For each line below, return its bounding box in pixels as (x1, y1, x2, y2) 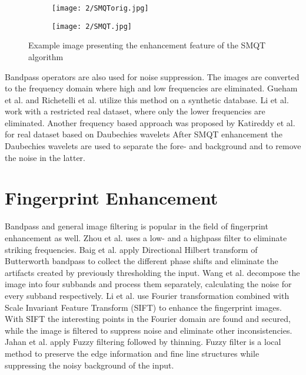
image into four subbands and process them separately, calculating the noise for (5, 278, 292, 290)
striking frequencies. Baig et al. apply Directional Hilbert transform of (5, 243, 258, 255)
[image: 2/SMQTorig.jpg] (52, 4, 149, 12)
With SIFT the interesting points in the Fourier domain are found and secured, (5, 312, 291, 325)
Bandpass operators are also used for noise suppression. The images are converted (5, 70, 300, 83)
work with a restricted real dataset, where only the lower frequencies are (5, 105, 265, 117)
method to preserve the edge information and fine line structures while (5, 347, 260, 359)
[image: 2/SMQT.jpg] (52, 22, 132, 31)
